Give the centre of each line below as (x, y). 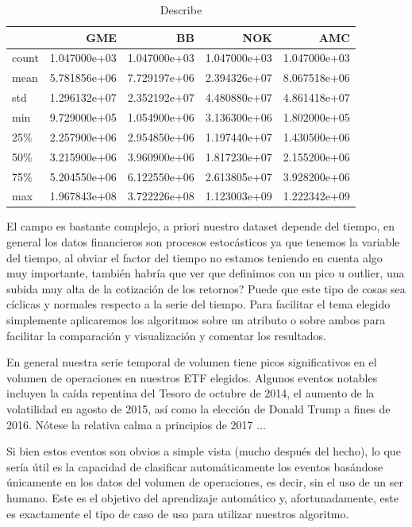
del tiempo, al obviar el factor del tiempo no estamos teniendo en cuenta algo (194, 257)
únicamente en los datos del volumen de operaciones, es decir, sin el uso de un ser (205, 482)
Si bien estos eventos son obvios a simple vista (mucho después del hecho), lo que (204, 451)
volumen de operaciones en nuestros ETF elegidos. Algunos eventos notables (192, 377)
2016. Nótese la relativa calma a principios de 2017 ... (136, 424)
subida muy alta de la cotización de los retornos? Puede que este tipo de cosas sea (206, 288)
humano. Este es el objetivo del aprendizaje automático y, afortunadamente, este (203, 497)
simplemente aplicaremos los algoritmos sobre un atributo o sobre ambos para (196, 320)
